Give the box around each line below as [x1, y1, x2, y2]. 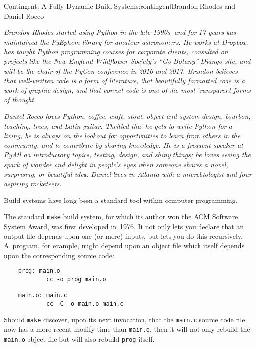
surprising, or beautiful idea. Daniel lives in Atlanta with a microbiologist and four [4, 169, 252, 179]
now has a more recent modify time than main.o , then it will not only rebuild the [4, 324, 250, 334]
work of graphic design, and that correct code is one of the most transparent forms [4, 85, 251, 95]
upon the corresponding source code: [4, 250, 114, 260]
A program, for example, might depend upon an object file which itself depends [4, 240, 245, 251]
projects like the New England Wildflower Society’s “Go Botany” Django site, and [4, 56, 251, 66]
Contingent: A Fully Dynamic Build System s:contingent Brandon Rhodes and [4, 1, 236, 11]
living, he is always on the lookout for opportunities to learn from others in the [4, 130, 241, 141]
